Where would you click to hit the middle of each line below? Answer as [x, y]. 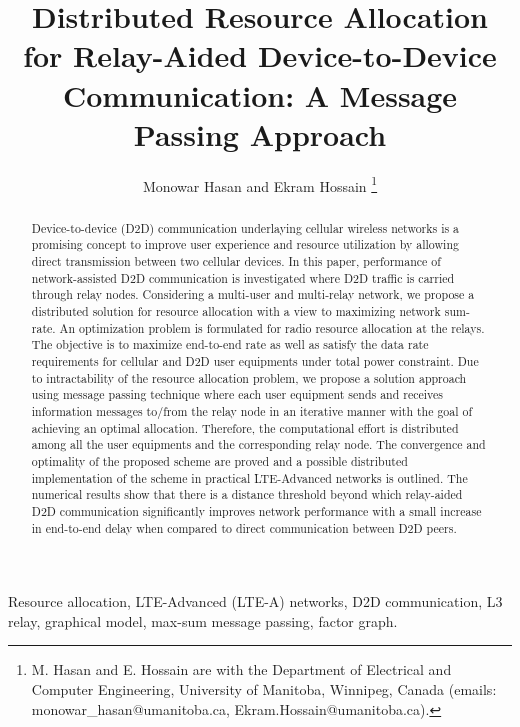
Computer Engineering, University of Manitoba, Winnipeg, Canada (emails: [264, 688]
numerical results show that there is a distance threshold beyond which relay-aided [247, 494]
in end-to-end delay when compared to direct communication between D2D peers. [244, 527]
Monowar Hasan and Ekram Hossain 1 [260, 184]
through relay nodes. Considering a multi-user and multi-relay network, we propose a [253, 294]
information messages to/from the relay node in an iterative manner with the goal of [252, 410]
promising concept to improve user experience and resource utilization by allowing [245, 244]
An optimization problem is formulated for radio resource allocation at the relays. [272, 327]
